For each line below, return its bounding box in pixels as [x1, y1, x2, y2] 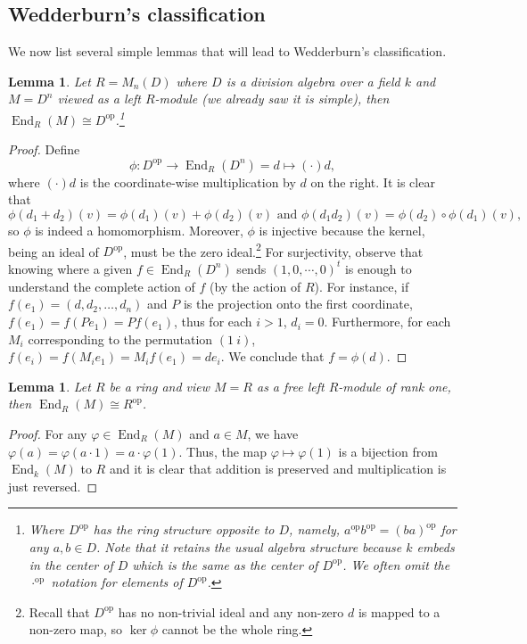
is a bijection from [338, 442, 438, 460]
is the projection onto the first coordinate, [183, 294, 413, 313]
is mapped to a [358, 602, 441, 621]
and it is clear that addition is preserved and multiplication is [109, 459, 447, 478]
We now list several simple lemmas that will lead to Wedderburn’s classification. [8, 42, 447, 61]
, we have [247, 425, 299, 443]
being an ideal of [8, 242, 99, 260]
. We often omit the [342, 555, 450, 574]
